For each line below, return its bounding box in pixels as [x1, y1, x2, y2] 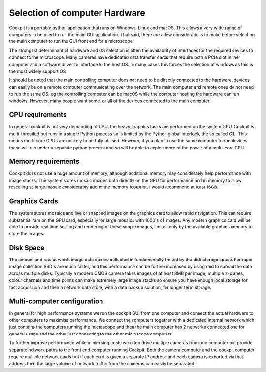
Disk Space [9, 244, 45, 252]
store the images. [9, 231, 45, 237]
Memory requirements [9, 157, 80, 166]
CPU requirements [9, 111, 67, 119]
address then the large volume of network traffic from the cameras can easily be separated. [9, 361, 196, 367]
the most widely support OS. [9, 68, 67, 74]
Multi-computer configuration [9, 297, 103, 305]
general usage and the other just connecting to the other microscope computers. [9, 331, 173, 336]
